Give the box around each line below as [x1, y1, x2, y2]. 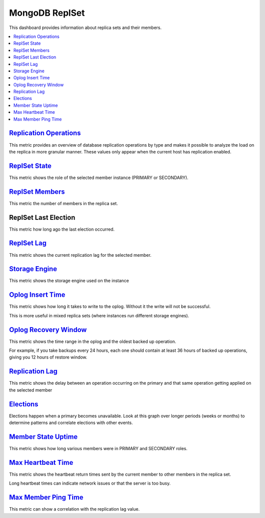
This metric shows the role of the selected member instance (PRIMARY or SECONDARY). [9, 175, 188, 181]
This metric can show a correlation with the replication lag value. [9, 506, 140, 512]
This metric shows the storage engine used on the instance [9, 278, 130, 284]
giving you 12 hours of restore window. [9, 354, 88, 360]
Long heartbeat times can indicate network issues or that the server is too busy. [9, 480, 171, 487]
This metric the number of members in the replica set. [9, 200, 118, 206]
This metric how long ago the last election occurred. [9, 226, 115, 232]
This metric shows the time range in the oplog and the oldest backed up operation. [9, 338, 176, 344]
